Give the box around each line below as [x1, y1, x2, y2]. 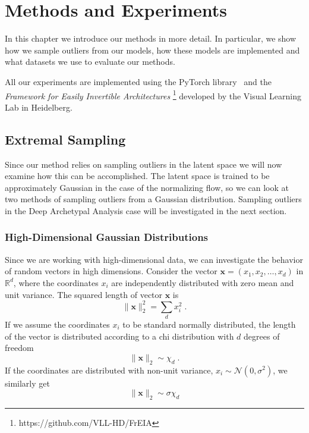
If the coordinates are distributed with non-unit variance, [5, 363, 213, 376]
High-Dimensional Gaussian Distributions [5, 230, 209, 244]
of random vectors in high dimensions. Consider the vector [5, 265, 217, 277]
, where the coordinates [13, 276, 99, 288]
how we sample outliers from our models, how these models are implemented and [5, 43, 300, 56]
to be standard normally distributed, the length [122, 318, 296, 330]
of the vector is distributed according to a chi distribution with [5, 330, 234, 342]
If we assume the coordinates [5, 318, 110, 330]
